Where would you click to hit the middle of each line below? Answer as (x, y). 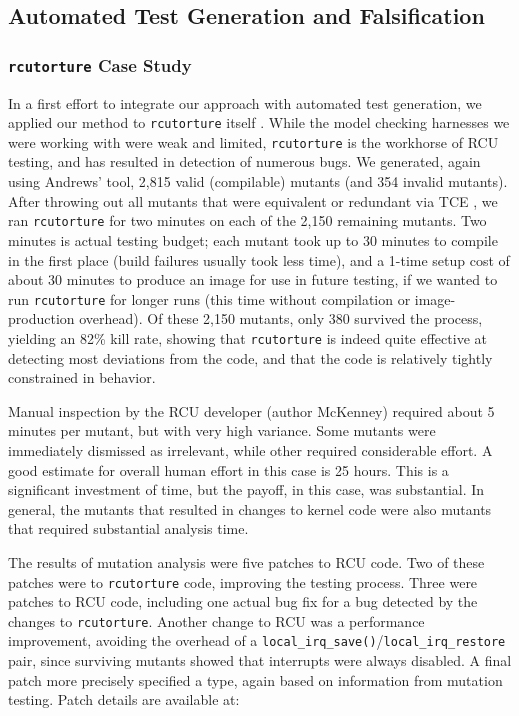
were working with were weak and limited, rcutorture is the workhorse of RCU (253, 141)
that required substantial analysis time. (128, 528)
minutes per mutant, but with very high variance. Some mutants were (222, 430)
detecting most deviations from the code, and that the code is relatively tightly (250, 357)
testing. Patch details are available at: (124, 699)
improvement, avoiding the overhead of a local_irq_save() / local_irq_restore (257, 640)
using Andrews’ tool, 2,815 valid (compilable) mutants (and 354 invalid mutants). (258, 181)
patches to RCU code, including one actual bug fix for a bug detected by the (243, 601)
